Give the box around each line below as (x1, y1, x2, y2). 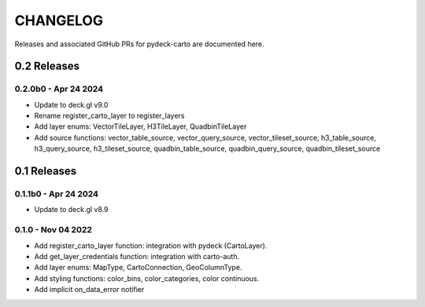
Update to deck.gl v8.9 (34, 205, 109, 214)
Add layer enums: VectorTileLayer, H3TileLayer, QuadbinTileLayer (34, 122, 247, 131)
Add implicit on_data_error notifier (34, 285, 145, 294)
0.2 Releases (14, 60, 80, 73)
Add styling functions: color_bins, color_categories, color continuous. (34, 273, 260, 283)
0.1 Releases (14, 165, 77, 178)
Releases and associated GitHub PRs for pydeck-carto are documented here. (14, 39, 264, 49)
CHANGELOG (14, 12, 104, 29)
